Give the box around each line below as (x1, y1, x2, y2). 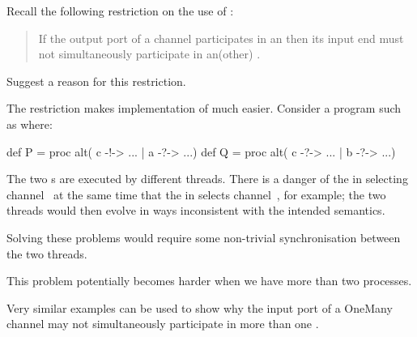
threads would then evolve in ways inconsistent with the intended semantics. (6, 202, 385, 219)
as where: (6, 115, 53, 132)
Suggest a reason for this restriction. (6, 72, 186, 89)
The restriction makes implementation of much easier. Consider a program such (6, 100, 402, 117)
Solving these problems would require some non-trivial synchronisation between (6, 228, 401, 245)
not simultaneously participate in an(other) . (38, 45, 261, 62)
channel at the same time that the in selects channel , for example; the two (6, 186, 386, 203)
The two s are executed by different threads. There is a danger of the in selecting (6, 170, 408, 187)
